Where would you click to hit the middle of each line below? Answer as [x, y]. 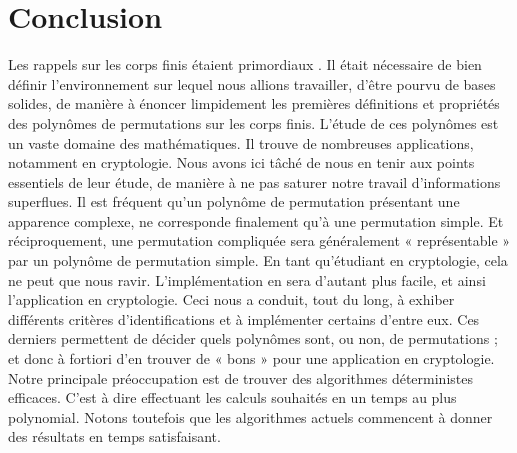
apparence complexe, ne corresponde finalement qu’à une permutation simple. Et [256, 220]
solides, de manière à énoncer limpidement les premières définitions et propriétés [254, 103]
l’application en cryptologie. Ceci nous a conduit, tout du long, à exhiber [231, 299]
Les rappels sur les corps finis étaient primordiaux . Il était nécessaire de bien [245, 64]
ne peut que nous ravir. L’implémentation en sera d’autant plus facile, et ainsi [247, 279]
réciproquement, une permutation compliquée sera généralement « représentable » [259, 240]
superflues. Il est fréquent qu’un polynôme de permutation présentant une [234, 201]
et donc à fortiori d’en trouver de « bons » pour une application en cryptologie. [251, 358]
